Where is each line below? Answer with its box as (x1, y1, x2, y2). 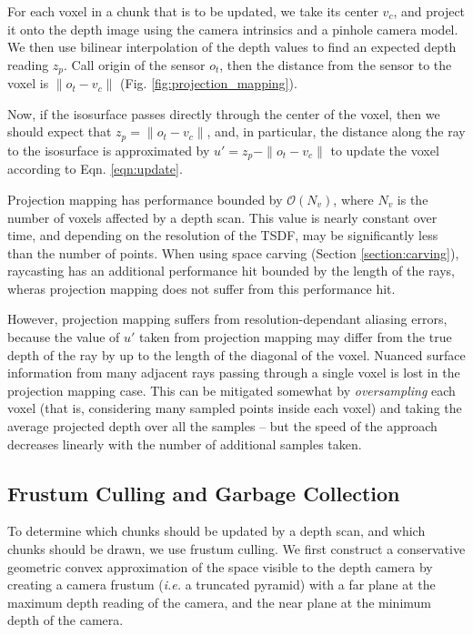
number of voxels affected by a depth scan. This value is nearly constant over (7, 207, 438, 227)
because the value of (7, 328, 120, 347)
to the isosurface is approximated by (7, 140, 210, 159)
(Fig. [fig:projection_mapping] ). (120, 74, 297, 93)
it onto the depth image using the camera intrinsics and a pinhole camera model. (7, 19, 458, 38)
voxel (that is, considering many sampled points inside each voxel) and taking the (7, 398, 462, 418)
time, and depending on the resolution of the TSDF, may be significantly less (7, 226, 438, 245)
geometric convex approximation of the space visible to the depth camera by (7, 557, 433, 576)
